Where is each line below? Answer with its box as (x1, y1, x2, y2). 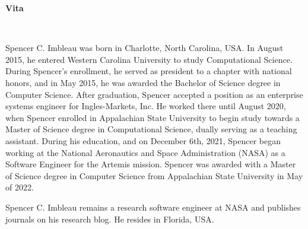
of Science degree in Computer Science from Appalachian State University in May (5, 169, 303, 182)
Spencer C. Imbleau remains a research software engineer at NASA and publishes (5, 201, 301, 213)
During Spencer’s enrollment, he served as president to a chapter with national (5, 65, 292, 77)
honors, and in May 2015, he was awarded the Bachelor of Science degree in (5, 76, 281, 88)
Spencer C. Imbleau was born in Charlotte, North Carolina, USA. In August (5, 42, 284, 54)
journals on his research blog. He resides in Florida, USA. (5, 212, 214, 225)
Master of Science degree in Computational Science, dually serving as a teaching (5, 123, 297, 135)
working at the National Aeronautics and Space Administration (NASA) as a (5, 146, 285, 158)
